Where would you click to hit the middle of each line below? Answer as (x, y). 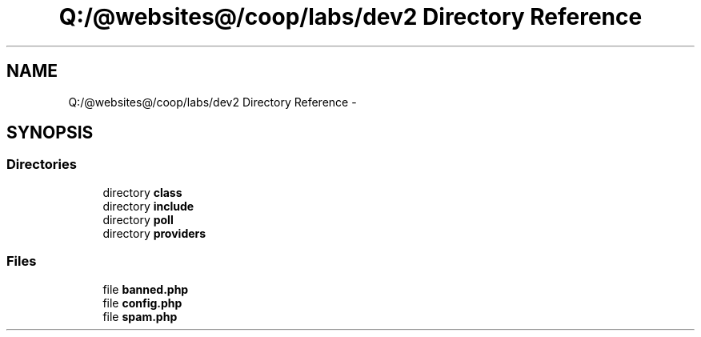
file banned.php (146, 289)
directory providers (154, 233)
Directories (42, 164)
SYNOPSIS (50, 133)
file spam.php (140, 316)
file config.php (142, 303)
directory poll (138, 219)
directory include (148, 206)
